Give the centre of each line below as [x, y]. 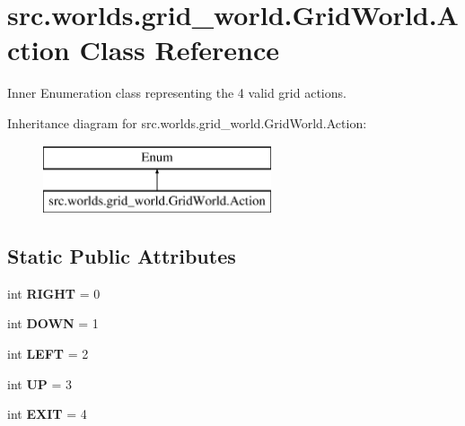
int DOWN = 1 [53, 323]
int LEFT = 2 [48, 354]
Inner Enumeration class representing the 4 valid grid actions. [177, 93]
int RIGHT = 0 [54, 293]
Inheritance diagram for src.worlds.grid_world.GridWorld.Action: [187, 122]
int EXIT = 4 [47, 414]
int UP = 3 [40, 383]
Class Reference [179, 50]
